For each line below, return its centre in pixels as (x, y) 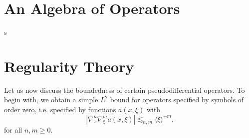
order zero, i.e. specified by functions (60, 109)
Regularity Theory (69, 66)
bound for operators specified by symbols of (177, 100)
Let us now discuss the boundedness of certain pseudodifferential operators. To (124, 90)
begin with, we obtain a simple (51, 100)
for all (13, 129)
